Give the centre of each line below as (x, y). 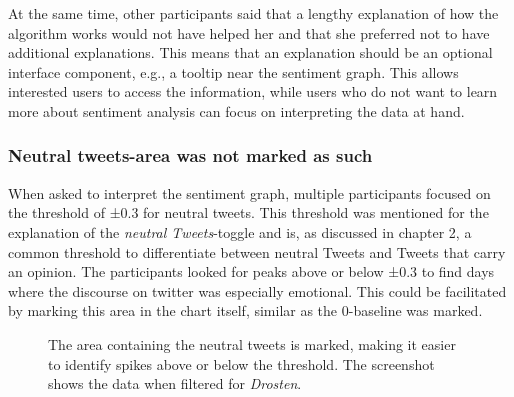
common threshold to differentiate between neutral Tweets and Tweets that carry (257, 251)
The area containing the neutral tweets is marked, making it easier (252, 343)
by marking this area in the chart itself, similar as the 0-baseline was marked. (245, 310)
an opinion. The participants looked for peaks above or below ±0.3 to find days (251, 271)
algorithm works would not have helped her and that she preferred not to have (249, 32)
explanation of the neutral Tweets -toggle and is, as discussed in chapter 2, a (240, 231)
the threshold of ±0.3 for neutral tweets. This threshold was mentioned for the (248, 212)
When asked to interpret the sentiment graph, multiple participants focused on (249, 192)
